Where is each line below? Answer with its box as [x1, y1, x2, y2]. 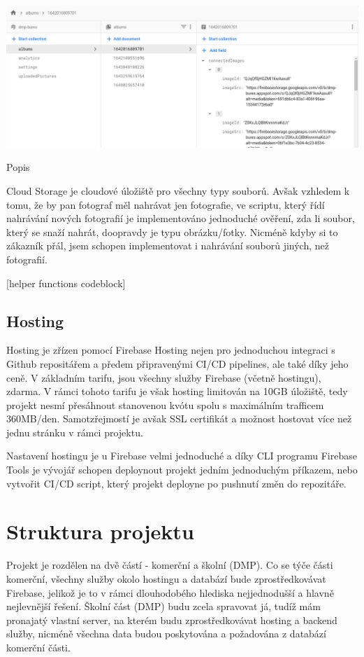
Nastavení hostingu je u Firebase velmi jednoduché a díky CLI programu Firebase [6, 448, 357, 463]
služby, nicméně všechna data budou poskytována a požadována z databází [6, 626, 326, 641]
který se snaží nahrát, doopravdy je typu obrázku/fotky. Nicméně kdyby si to [6, 224, 338, 239]
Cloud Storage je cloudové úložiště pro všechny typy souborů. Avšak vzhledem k [6, 183, 350, 198]
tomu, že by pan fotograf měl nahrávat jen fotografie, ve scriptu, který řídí [6, 197, 325, 212]
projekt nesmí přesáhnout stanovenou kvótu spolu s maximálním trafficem [6, 397, 324, 412]
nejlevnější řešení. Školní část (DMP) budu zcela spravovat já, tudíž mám [6, 599, 321, 614]
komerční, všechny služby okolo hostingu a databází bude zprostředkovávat [6, 571, 326, 586]
